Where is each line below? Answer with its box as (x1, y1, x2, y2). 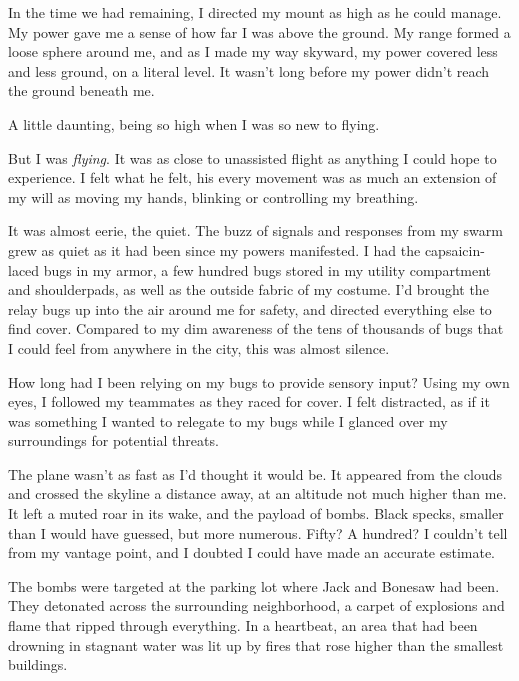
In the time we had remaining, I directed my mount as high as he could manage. (8, 2, 502, 22)
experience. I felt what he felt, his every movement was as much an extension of (8, 167, 497, 188)
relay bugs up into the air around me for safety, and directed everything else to (8, 298, 492, 319)
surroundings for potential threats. (8, 430, 219, 451)
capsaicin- (424, 239, 485, 260)
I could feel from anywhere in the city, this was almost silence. (8, 337, 390, 358)
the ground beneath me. (8, 80, 155, 101)
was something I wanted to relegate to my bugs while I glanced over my (8, 410, 448, 431)
